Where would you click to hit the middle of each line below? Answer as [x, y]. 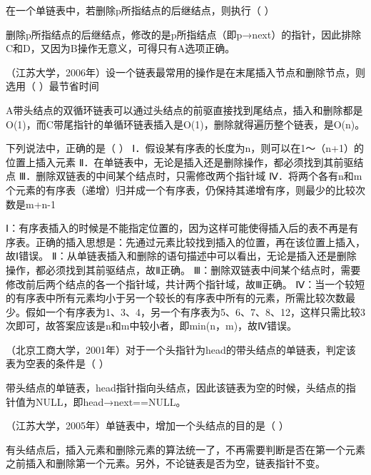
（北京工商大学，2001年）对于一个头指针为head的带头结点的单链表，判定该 [181, 349]
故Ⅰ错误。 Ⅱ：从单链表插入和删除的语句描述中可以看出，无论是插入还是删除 [181, 256]
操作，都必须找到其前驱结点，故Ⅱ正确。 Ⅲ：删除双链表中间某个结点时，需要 [183, 269]
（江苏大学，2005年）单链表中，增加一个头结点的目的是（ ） [147, 425]
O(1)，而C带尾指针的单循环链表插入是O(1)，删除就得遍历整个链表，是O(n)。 [185, 124]
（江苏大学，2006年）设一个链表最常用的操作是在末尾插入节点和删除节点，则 [185, 72]
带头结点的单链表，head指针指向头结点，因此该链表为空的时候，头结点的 [176, 388]
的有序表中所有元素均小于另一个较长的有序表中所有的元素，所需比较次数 [176, 298]
